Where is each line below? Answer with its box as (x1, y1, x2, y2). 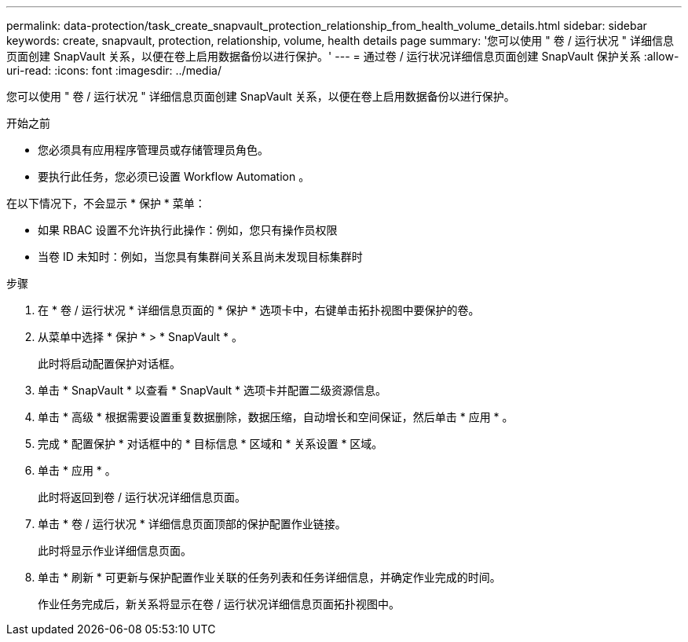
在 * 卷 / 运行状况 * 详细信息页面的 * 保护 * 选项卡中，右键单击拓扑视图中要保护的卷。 (38, 303, 480, 317)
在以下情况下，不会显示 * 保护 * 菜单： (6, 196, 206, 210)
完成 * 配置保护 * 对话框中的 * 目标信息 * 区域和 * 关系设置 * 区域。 (38, 437, 383, 450)
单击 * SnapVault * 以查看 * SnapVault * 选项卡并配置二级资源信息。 (38, 383, 387, 397)
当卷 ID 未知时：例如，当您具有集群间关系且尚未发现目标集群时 (38, 250, 363, 263)
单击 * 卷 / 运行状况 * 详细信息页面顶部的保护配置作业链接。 (38, 517, 346, 530)
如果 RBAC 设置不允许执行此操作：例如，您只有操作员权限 (38, 223, 338, 237)
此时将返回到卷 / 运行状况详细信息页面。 (38, 490, 246, 504)
